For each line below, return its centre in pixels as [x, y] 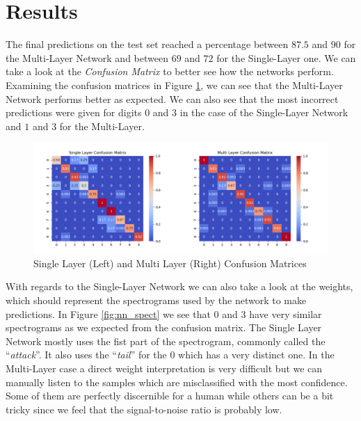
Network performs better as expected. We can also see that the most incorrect [172, 98]
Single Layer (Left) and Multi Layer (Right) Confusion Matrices [170, 263]
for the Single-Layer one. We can [286, 57]
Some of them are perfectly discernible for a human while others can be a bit [170, 396]
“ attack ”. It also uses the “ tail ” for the [86, 355]
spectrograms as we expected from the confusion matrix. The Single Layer [164, 327]
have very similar [286, 313]
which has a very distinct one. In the [256, 355]
